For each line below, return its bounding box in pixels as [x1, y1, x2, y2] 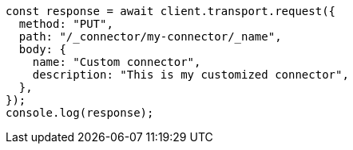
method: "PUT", [18, 17, 113, 30]
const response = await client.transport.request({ [6, 5, 336, 17]
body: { [18, 43, 66, 56]
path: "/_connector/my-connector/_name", [18, 30, 282, 43]
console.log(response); [6, 106, 154, 119]
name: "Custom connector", [32, 56, 201, 68]
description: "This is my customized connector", [32, 68, 349, 81]
